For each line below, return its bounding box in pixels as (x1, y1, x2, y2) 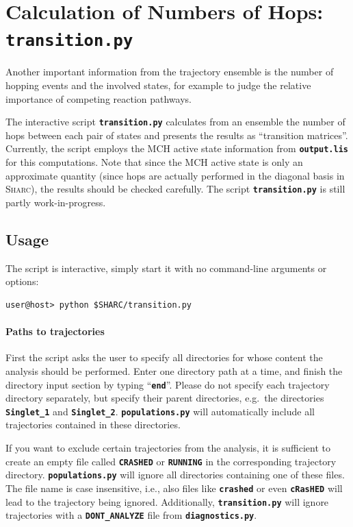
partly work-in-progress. (5, 195, 106, 209)
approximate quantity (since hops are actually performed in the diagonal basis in (5, 168, 345, 182)
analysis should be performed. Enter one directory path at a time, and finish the (5, 363, 343, 378)
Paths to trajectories (5, 324, 105, 339)
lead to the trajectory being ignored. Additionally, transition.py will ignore (5, 494, 329, 508)
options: (5, 274, 39, 289)
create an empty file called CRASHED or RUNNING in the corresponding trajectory (5, 454, 337, 468)
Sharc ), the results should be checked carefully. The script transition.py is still (5, 182, 345, 196)
